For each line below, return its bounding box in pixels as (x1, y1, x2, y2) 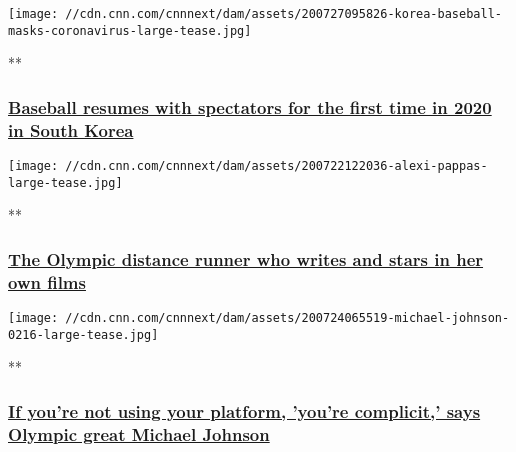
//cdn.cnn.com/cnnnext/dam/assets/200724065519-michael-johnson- (65, 311, 510, 326)
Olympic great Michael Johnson (8, 421, 270, 446)
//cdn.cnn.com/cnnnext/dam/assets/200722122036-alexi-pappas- (65, 159, 488, 174)
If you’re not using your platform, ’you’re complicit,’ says (8, 398, 481, 423)
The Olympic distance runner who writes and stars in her (8, 246, 484, 271)
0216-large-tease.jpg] (8, 327, 159, 342)
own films (8, 269, 86, 294)
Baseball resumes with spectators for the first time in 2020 (8, 94, 492, 119)
